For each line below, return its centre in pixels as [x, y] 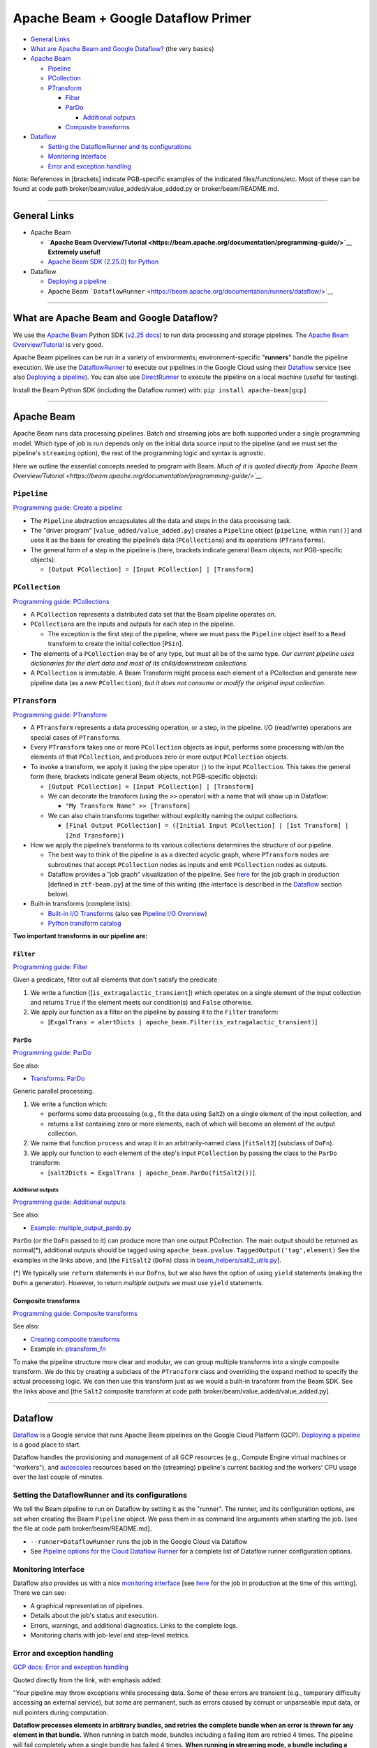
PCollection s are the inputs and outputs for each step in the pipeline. [133, 624]
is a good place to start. [47, 1445]
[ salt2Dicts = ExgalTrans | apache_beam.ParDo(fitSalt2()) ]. [152, 1173]
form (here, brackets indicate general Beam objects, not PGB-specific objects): [144, 777]
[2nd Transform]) [95, 835]
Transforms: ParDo [58, 1078]
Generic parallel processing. [53, 1091]
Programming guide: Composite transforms [75, 1313]
